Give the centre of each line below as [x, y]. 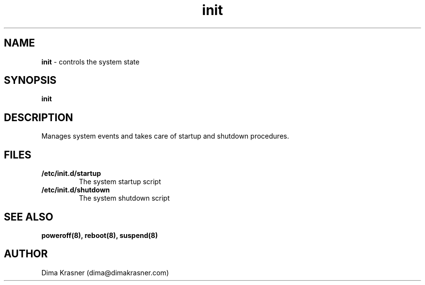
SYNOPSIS [30, 80]
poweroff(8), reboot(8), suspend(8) [100, 235]
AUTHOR [26, 254]
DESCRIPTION [39, 117]
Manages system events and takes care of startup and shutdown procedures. [165, 136]
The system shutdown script [124, 198]
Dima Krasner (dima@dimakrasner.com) [105, 272]
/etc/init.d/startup [71, 174]
